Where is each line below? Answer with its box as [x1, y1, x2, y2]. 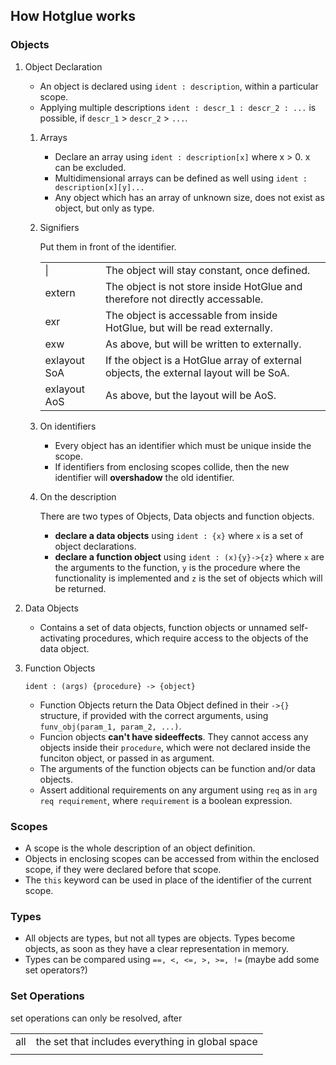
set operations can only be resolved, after [10, 1012, 183, 1024]
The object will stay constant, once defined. [105, 263, 311, 277]
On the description [39, 490, 117, 503]
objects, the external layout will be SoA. [105, 365, 290, 379]
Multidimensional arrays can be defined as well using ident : [54, 172, 308, 184]
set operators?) [24, 964, 88, 976]
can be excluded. [54, 161, 127, 173]
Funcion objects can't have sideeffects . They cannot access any [39, 730, 309, 743]
